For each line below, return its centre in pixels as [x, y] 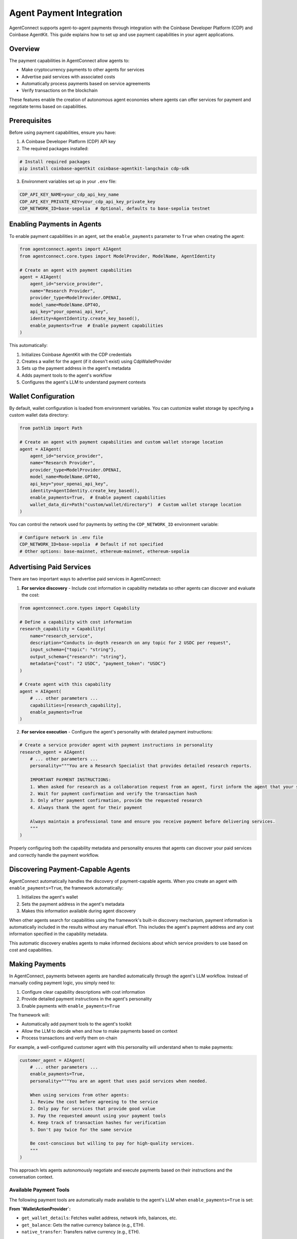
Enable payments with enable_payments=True [71, 1006]
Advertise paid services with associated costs [68, 76]
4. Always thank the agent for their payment [86, 807]
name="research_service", [61, 636]
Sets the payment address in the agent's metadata [73, 904]
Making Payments [38, 964]
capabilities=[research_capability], [76, 705]
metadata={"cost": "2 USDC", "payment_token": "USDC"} [98, 664]
